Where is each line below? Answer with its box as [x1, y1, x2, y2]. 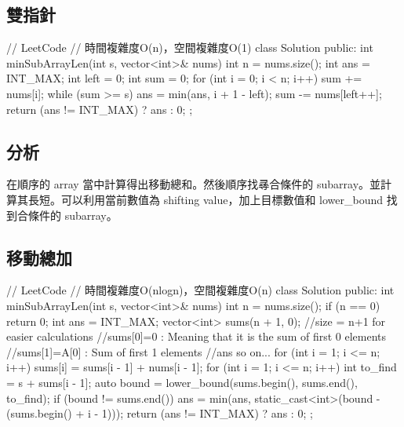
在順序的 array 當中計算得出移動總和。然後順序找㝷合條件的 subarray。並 [6, 176, 381, 192]
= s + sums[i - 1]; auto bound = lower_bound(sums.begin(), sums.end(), [6, 374, 358, 390]
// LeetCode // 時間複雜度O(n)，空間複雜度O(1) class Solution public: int [6, 39, 373, 56]
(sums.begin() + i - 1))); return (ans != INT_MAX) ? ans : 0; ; [6, 405, 313, 422]
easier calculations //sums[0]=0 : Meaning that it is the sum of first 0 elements [6, 328, 387, 345]
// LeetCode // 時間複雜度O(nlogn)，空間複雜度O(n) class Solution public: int [6, 282, 395, 298]
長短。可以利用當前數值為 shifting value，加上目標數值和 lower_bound [27, 191, 384, 207]
